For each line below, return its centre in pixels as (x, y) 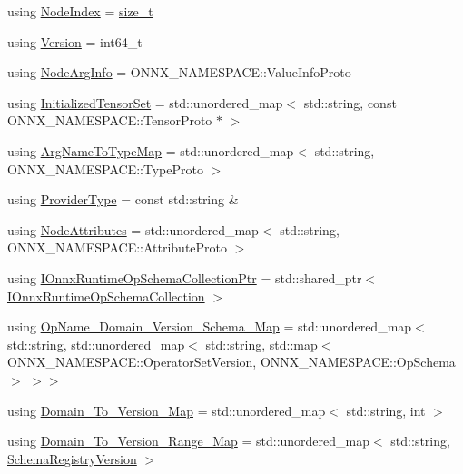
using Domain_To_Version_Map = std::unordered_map (167, 410)
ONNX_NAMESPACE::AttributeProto (118, 247)
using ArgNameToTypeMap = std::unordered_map (151, 150)
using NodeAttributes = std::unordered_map (133, 229)
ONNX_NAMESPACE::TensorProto (110, 120)
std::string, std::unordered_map (96, 344)
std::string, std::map (261, 344)
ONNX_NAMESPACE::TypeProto (105, 168)
